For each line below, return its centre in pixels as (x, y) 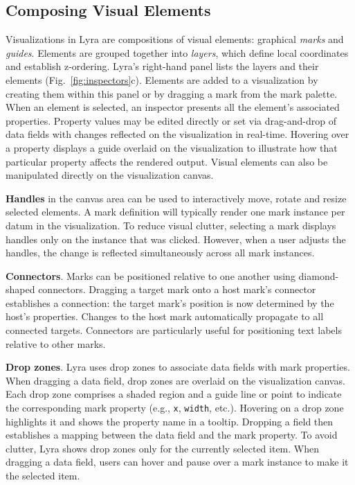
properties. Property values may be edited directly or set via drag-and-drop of (171, 120)
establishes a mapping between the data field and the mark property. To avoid (172, 435)
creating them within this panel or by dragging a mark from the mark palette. (172, 93)
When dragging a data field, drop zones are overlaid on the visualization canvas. (175, 380)
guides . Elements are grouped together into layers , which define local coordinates (177, 52)
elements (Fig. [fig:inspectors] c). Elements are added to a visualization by (162, 79)
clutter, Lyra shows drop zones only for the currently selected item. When (162, 448)
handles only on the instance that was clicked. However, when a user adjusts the (176, 239)
